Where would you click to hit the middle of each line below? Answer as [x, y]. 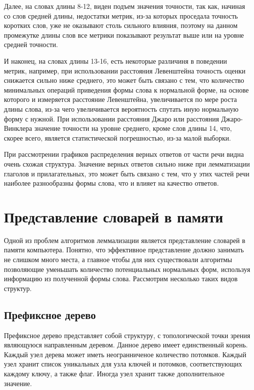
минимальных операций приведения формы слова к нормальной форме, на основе [127, 89]
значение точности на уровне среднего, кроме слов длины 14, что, [133, 128]
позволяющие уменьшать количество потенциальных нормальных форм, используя [127, 269]
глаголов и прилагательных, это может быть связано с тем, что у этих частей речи [127, 173]
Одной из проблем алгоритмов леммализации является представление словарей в [125, 240]
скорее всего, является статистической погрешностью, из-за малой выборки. [117, 137]
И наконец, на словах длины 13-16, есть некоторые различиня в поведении [115, 61]
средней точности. [31, 44]
